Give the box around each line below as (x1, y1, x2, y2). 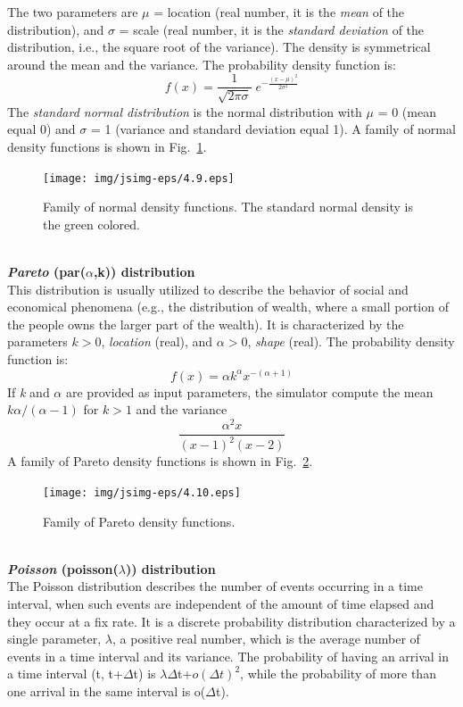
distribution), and (7, 20, 104, 38)
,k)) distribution (93, 262, 195, 281)
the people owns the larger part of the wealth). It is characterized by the (7, 314, 404, 333)
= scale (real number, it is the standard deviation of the (119, 20, 425, 38)
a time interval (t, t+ (7, 664, 123, 683)
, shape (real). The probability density (247, 332, 455, 351)
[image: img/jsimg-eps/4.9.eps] (43, 171, 235, 185)
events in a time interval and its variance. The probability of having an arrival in (7, 646, 450, 665)
